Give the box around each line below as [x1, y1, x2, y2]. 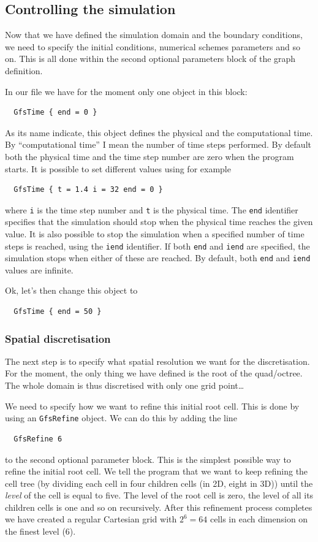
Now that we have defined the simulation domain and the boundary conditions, [5, 28, 303, 41]
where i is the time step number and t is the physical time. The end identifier [5, 203, 298, 216]
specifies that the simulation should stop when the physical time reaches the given [5, 215, 313, 228]
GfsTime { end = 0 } [13, 108, 97, 117]
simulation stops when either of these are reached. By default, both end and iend [5, 251, 311, 264]
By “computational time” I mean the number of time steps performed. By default [5, 138, 311, 151]
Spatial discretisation [5, 330, 111, 346]
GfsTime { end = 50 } [13, 307, 102, 316]
